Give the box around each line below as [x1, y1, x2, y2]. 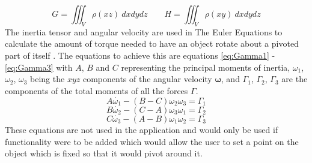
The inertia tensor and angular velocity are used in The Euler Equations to [5, 25, 283, 38]
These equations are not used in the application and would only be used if [5, 123, 278, 136]
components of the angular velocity [82, 73, 212, 85]
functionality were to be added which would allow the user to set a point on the [5, 135, 299, 147]
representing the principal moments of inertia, [121, 61, 290, 73]
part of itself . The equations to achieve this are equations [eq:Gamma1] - [5, 49, 275, 61]
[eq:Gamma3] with [5, 61, 73, 73]
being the [30, 73, 65, 85]
